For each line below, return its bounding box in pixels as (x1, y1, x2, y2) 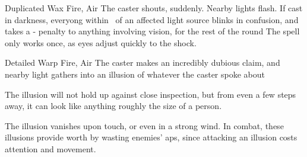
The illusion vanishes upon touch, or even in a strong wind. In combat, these (5, 119, 284, 132)
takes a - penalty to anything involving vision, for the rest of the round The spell (5, 25, 300, 37)
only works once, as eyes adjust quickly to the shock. (5, 36, 197, 49)
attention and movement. (5, 142, 96, 155)
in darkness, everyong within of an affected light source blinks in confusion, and (5, 13, 299, 25)
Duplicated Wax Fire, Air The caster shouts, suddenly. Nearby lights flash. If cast (5, 2, 303, 14)
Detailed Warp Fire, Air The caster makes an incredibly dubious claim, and (5, 56, 280, 69)
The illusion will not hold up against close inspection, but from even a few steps (5, 88, 296, 100)
